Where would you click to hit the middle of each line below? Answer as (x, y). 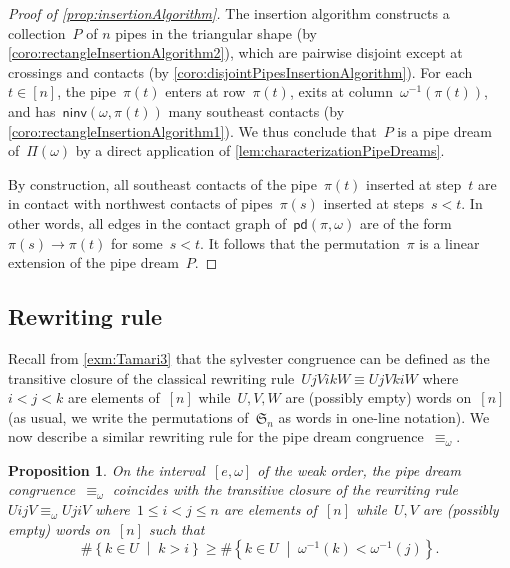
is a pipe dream (444, 130)
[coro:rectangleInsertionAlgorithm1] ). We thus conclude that (192, 130)
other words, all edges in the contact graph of (147, 222)
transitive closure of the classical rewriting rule (151, 377)
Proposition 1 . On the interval (106, 469)
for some (136, 242)
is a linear (449, 242)
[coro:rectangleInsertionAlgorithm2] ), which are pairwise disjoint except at (235, 52)
